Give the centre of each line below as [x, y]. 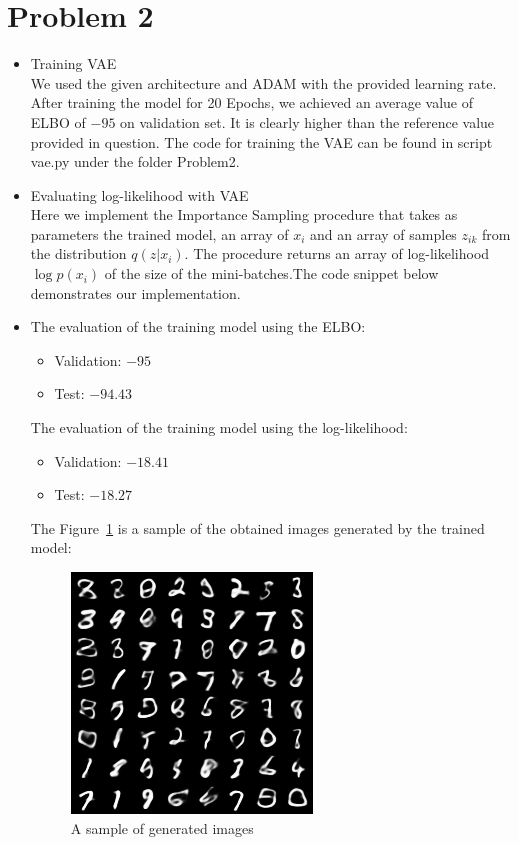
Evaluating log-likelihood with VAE [139, 194]
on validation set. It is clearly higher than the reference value [307, 121]
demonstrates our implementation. [135, 292]
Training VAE [73, 63]
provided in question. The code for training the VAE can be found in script [261, 141]
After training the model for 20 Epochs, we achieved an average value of [251, 102]
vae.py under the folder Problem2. [135, 161]
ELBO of [58, 121]
